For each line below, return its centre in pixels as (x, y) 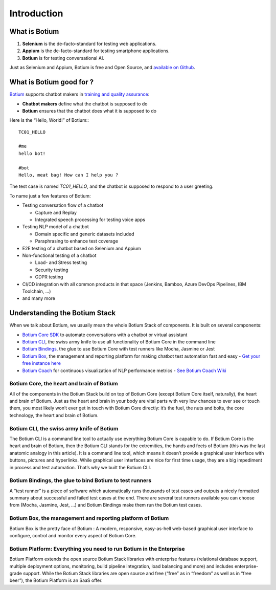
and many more (39, 298)
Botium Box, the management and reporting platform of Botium (89, 518)
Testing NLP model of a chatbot (55, 227)
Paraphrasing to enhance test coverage (77, 241)
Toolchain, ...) (37, 291)
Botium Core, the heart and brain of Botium (64, 384)
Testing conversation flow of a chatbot (63, 205)
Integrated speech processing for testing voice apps (90, 220)
